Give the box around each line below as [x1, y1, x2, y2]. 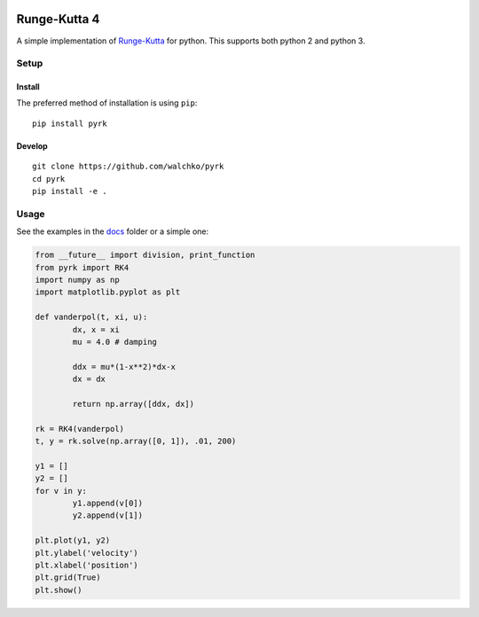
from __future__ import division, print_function [35, 250, 255, 261]
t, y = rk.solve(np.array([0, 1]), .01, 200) [35, 436, 237, 447]
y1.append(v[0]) [72, 497, 144, 508]
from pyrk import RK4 [35, 262, 130, 272]
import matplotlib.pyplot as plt [35, 287, 181, 297]
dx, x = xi [72, 324, 120, 334]
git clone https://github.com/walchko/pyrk [32, 161, 224, 172]
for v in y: [35, 486, 88, 496]
